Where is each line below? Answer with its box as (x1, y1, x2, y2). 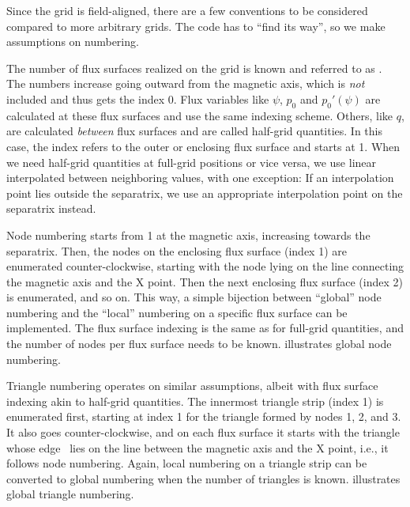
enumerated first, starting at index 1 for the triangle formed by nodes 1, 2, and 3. (6, 408, 401, 425)
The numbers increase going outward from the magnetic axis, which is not (6, 75, 365, 92)
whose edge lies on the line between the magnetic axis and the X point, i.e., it (6, 439, 389, 456)
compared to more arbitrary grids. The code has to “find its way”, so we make (6, 17, 386, 34)
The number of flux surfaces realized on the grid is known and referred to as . (6, 59, 382, 76)
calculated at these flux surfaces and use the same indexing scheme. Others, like (6, 107, 393, 123)
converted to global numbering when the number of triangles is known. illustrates (6, 470, 401, 486)
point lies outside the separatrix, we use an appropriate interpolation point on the (6, 184, 403, 201)
